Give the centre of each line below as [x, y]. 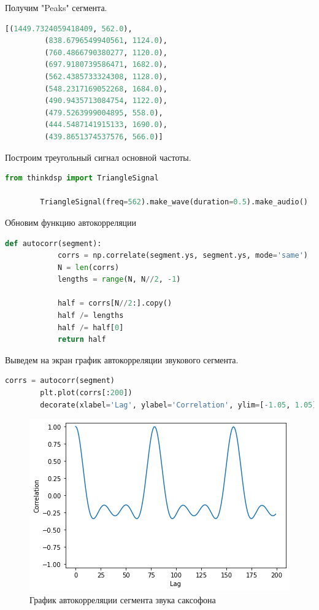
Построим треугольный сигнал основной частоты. [98, 157]
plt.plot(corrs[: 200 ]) [86, 393]
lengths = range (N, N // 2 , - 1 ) [119, 280]
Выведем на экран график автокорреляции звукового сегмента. [122, 359]
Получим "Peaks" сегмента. [56, 7]
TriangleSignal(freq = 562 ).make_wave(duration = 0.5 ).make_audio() [174, 202]
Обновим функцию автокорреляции [71, 222]
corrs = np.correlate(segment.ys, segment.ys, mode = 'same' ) [183, 256]
